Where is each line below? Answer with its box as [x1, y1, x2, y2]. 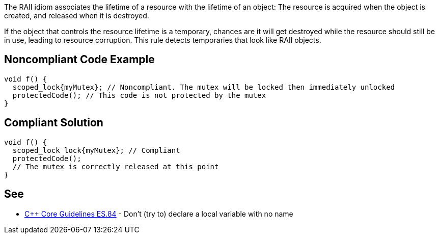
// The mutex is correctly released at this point [12, 162, 219, 171]
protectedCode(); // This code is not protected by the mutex [12, 91, 266, 99]
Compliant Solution [4, 116, 103, 129]
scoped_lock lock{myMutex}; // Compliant [12, 146, 180, 154]
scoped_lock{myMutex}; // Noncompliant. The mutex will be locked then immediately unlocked [12, 83, 395, 91]
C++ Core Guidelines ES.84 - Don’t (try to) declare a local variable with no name [24, 209, 293, 218]
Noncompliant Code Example [4, 53, 155, 66]
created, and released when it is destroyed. [4, 11, 149, 20]
